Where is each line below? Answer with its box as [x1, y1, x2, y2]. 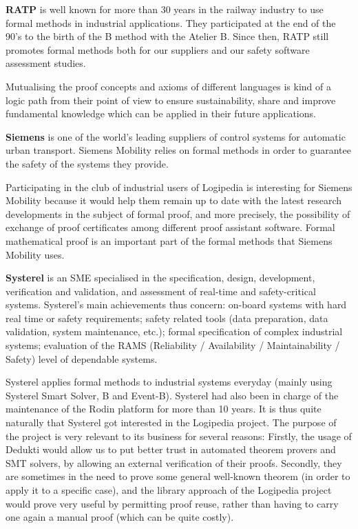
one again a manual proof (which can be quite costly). [6, 510, 234, 524]
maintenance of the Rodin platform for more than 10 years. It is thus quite [6, 401, 322, 416]
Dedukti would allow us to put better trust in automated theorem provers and [6, 442, 336, 457]
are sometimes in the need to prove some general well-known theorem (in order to [6, 469, 350, 483]
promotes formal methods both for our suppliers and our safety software [6, 42, 310, 57]
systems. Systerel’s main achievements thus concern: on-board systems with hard [6, 297, 347, 312]
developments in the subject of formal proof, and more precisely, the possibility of [6, 206, 350, 221]
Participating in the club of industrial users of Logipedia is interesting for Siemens [6, 179, 352, 194]
